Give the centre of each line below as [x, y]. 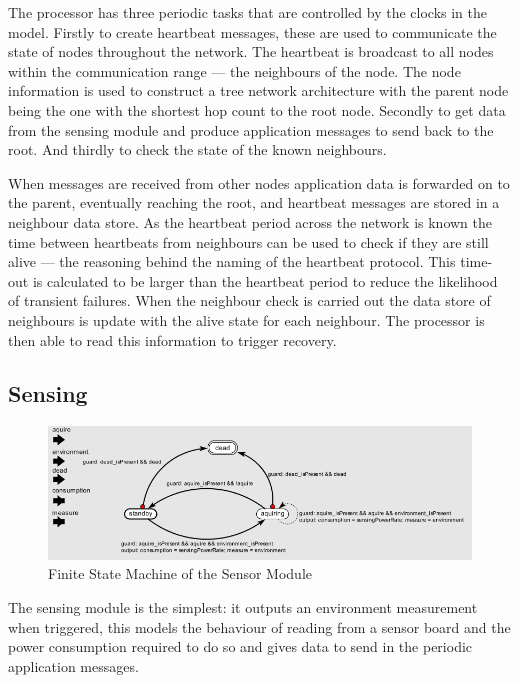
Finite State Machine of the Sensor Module [180, 573]
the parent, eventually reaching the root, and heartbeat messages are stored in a [254, 202]
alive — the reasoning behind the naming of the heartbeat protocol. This [232, 261]
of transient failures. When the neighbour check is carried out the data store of [249, 300]
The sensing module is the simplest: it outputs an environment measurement [243, 606]
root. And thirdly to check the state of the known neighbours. [197, 149]
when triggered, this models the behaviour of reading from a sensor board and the [259, 626]
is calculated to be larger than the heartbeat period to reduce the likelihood [265, 280]
